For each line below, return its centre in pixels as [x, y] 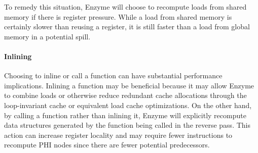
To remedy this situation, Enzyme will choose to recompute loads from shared [125, 7]
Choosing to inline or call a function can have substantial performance [113, 75]
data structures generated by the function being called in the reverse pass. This [127, 125]
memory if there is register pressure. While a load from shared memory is [118, 16]
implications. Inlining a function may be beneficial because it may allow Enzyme [129, 85]
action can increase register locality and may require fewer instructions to [118, 135]
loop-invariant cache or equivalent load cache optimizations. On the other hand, [128, 105]
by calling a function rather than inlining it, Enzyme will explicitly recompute [125, 115]
